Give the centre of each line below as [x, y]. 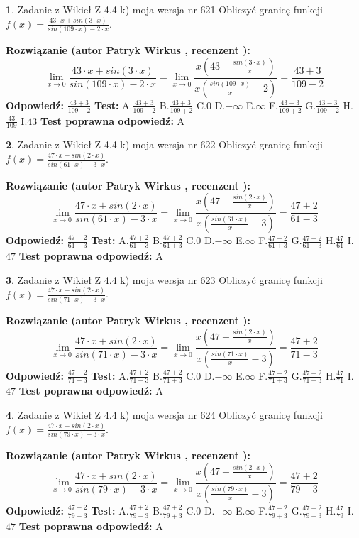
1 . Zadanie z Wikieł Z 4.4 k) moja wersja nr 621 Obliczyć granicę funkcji [164, 9]
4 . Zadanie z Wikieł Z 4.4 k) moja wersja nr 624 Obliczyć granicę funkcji [164, 414]
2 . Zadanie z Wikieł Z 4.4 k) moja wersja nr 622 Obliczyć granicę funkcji [164, 144]
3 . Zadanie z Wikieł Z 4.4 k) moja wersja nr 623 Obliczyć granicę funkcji [164, 279]
